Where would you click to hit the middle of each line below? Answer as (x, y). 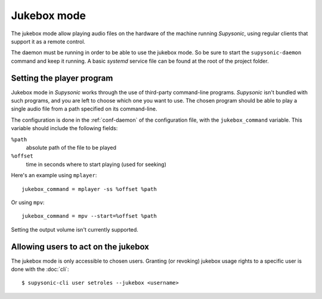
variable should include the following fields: (64, 128)
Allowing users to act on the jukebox (80, 247)
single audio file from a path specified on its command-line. (84, 109)
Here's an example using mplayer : (54, 175)
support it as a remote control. (48, 41)
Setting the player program (62, 78)
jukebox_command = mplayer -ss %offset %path (89, 189)
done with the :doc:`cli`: (40, 269)
